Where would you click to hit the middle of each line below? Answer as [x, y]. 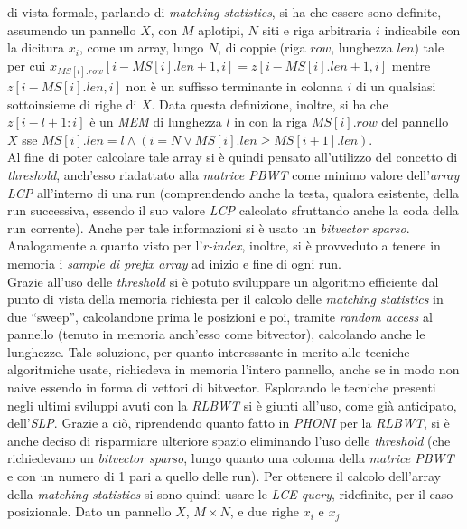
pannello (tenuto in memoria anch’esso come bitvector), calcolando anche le [216, 334]
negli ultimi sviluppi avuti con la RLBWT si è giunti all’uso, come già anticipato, [232, 405]
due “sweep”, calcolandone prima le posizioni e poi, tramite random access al [220, 316]
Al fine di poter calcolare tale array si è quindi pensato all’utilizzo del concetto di [233, 157]
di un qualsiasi [396, 85]
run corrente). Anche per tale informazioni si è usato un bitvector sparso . [209, 227]
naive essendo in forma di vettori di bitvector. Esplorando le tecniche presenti [222, 387]
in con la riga [271, 122]
